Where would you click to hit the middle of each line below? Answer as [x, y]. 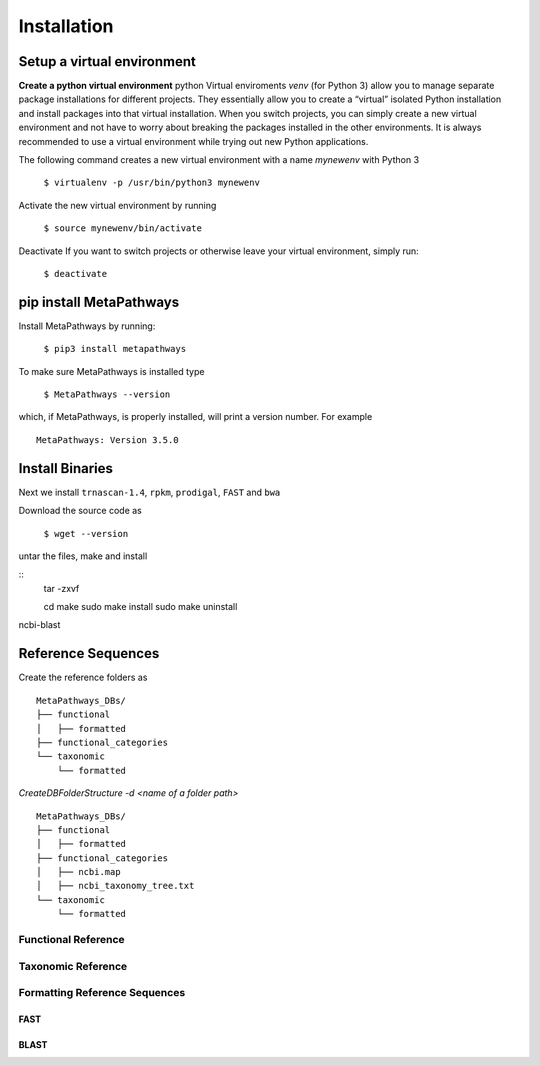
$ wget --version [86, 533]
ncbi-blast [39, 625]
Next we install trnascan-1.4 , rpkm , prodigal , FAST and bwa [149, 492]
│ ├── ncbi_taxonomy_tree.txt [115, 886]
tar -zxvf [61, 588]
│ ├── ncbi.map [78, 872]
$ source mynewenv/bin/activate [122, 228]
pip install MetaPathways [99, 301]
